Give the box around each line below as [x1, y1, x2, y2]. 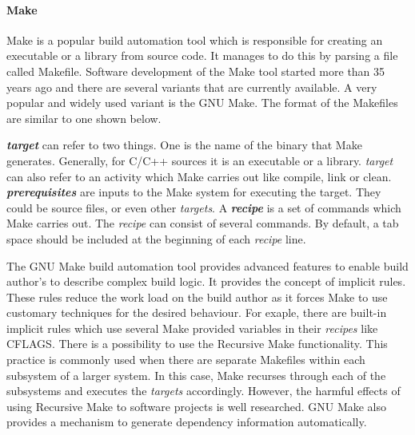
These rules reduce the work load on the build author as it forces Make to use [6, 288, 388, 305]
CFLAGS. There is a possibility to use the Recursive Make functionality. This [6, 335, 388, 352]
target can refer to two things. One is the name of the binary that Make [6, 136, 362, 153]
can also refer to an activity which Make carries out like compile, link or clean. [6, 168, 392, 184]
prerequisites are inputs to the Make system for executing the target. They [6, 184, 381, 200]
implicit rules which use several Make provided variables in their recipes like [6, 319, 378, 336]
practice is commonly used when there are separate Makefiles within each [6, 351, 365, 368]
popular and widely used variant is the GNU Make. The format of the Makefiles [6, 94, 398, 111]
